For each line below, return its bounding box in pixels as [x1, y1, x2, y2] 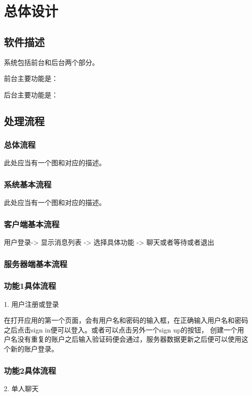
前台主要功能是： [4, 73, 58, 83]
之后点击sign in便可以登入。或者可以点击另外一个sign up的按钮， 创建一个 [4, 324, 237, 334]
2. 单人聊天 [4, 383, 39, 393]
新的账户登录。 [10, 344, 58, 354]
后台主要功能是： [4, 89, 58, 99]
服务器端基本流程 [4, 257, 67, 269]
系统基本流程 [4, 178, 52, 190]
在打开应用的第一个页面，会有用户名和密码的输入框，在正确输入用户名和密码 [4, 315, 248, 325]
